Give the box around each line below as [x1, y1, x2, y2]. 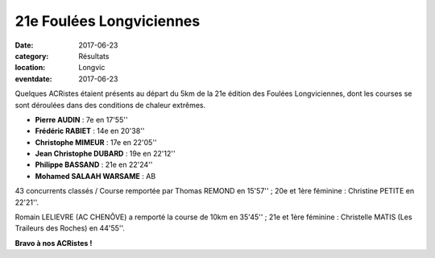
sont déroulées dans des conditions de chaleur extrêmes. [14, 100, 205, 110]
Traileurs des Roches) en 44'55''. [14, 223, 125, 233]
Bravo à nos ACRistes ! [14, 238, 93, 248]
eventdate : [14, 73, 52, 84]
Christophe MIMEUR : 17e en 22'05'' [35, 137, 157, 147]
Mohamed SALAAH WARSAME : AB [35, 171, 156, 181]
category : [14, 51, 49, 60]
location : [14, 63, 46, 73]
